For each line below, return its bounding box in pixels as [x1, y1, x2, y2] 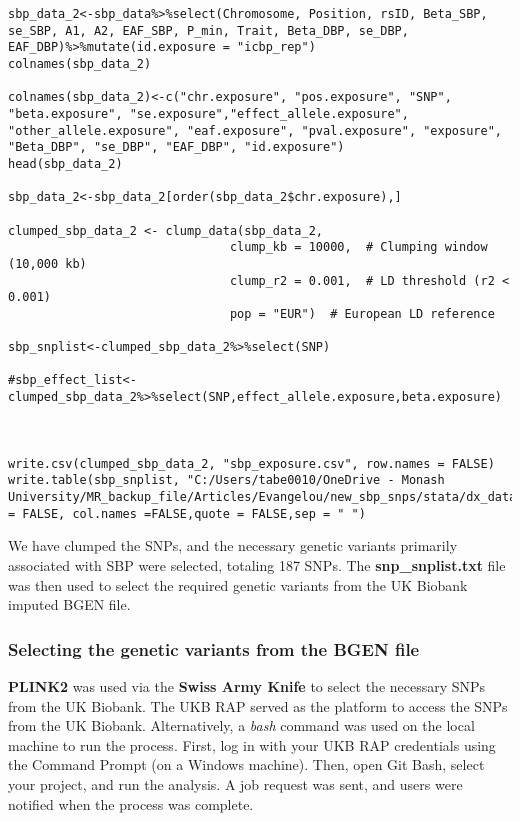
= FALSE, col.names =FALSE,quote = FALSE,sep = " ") [8, 506, 366, 521]
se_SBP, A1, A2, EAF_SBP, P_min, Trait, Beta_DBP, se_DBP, [8, 23, 409, 38]
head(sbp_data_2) [8, 156, 123, 171]
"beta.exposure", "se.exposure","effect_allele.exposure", [8, 106, 409, 121]
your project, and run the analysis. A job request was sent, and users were [8, 773, 463, 794]
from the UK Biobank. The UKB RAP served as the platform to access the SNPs [8, 695, 508, 716]
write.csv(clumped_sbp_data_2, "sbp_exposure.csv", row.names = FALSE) [8, 456, 495, 471]
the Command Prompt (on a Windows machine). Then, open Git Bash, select [8, 754, 485, 775]
